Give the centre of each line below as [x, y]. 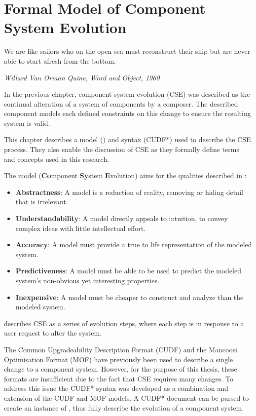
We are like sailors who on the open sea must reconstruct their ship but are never [127, 51]
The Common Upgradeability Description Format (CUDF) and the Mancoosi [121, 349]
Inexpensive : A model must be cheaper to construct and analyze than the [129, 297]
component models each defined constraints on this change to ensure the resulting [128, 113]
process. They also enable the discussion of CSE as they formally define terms [122, 149]
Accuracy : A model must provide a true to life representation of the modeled [134, 245]
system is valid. [27, 123]
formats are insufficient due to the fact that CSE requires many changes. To [119, 378]
